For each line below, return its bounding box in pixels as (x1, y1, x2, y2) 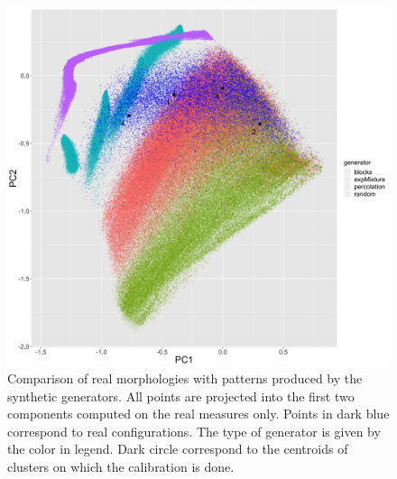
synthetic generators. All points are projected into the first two (7, 386, 355, 405)
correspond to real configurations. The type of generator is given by (7, 421, 381, 440)
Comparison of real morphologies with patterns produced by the (7, 369, 363, 388)
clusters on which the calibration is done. (7, 457, 235, 476)
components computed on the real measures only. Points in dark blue (7, 404, 390, 423)
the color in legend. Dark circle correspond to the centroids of (7, 439, 348, 458)
